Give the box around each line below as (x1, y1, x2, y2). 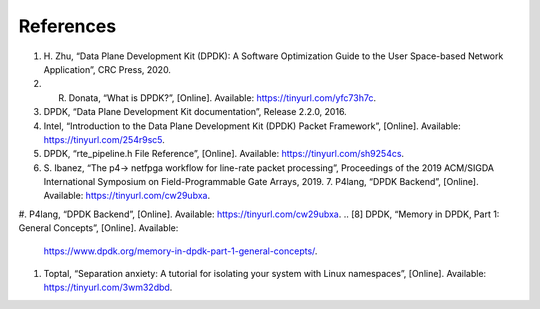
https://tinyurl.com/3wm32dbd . (43, 281, 173, 294)
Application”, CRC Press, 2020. (43, 63, 172, 75)
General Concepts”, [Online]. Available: (18, 222, 179, 234)
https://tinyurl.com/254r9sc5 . (43, 133, 165, 145)
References (18, 15, 117, 37)
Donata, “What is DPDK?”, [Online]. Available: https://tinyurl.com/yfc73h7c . (68, 91, 377, 104)
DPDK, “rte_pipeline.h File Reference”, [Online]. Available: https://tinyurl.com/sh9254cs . (43, 148, 405, 160)
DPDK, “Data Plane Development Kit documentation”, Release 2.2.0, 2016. (43, 106, 347, 118)
